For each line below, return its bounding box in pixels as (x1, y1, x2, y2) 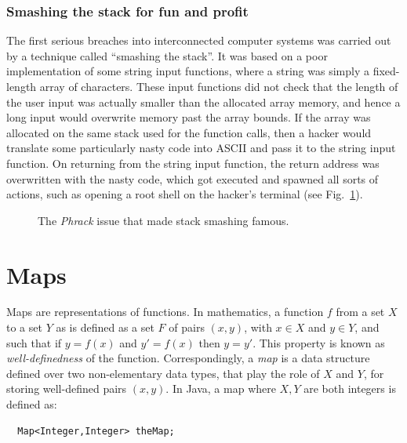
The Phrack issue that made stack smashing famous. (38, 212, 289, 228)
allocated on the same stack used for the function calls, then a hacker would (6, 124, 372, 140)
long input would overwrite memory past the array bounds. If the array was (6, 109, 371, 125)
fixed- (372, 63, 400, 79)
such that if (6, 334, 62, 350)
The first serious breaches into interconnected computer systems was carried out (6, 32, 391, 49)
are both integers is (303, 380, 396, 397)
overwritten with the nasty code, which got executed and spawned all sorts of (6, 170, 379, 187)
